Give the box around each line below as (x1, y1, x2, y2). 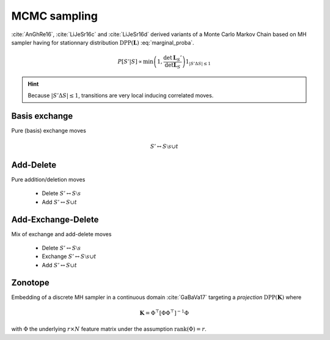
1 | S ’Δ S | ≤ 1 (185, 58, 211, 67)
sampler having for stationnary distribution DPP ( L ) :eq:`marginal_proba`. (11, 39, 195, 46)
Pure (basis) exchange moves (11, 127, 87, 134)
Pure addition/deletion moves (11, 176, 86, 183)
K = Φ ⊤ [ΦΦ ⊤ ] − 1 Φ (139, 309, 189, 316)
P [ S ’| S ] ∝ (117, 58, 142, 65)
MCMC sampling (11, 9, 98, 23)
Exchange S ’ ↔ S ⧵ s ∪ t (42, 253, 97, 260)
